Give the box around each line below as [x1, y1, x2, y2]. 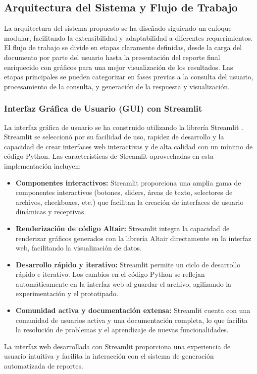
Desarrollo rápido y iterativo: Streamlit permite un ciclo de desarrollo [15, 259, 241, 269]
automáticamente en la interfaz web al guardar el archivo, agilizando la [15, 278, 232, 289]
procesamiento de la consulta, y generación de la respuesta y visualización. [4, 81, 230, 91]
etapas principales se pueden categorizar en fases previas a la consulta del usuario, [4, 71, 254, 82]
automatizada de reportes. [4, 361, 83, 371]
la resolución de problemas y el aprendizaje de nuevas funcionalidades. [15, 324, 229, 335]
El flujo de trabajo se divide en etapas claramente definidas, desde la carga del [4, 42, 242, 53]
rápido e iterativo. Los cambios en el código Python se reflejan [15, 269, 205, 279]
